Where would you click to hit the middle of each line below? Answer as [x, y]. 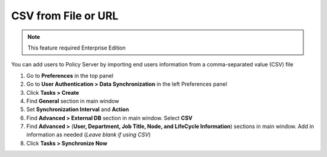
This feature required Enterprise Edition [77, 48]
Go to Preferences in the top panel [70, 75]
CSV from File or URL [65, 16]
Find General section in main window [73, 101]
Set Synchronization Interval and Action [78, 109]
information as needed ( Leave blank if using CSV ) [88, 135]
